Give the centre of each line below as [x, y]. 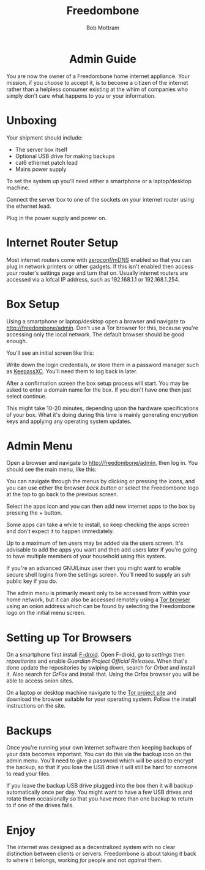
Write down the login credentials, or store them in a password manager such [102, 365]
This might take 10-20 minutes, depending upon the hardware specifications [102, 408]
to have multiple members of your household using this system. [86, 556]
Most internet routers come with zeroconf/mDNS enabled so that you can [99, 259]
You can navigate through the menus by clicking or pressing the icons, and [101, 481]
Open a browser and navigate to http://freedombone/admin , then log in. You [102, 463]
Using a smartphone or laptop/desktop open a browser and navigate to [96, 321]
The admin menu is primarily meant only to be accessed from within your [99, 593]
